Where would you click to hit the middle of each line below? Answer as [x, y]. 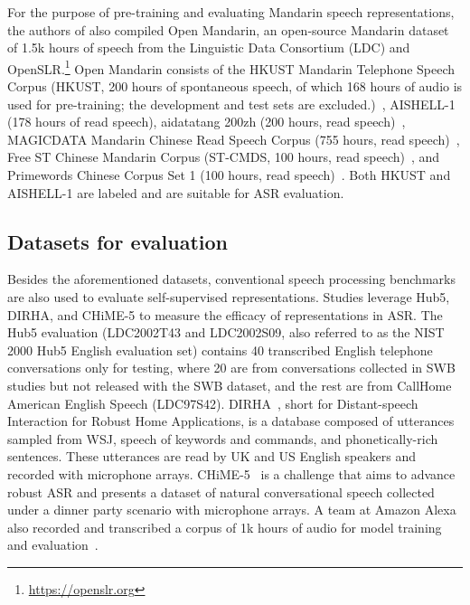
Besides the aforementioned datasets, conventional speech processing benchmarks [231, 279]
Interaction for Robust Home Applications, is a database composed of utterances [231, 421]
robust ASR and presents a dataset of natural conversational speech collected [221, 492]
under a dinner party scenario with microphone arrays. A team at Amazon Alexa [232, 510]
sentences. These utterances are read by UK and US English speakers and [211, 456]
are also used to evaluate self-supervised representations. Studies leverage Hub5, [229, 296]
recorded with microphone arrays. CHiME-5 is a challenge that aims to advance [231, 473]
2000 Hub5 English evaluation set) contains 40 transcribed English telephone [220, 350]
